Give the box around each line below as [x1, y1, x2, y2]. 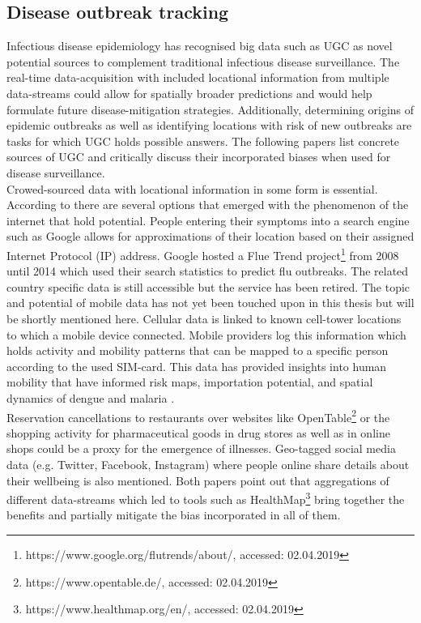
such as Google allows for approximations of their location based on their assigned [6, 228, 415, 245]
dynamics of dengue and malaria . [6, 389, 175, 406]
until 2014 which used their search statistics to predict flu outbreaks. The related [6, 262, 409, 279]
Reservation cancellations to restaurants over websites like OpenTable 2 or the [6, 406, 390, 425]
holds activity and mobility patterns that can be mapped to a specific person [6, 342, 389, 359]
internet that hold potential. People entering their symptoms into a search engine [6, 211, 410, 228]
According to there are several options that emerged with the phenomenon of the [6, 196, 409, 213]
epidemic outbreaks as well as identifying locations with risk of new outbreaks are [6, 117, 412, 134]
